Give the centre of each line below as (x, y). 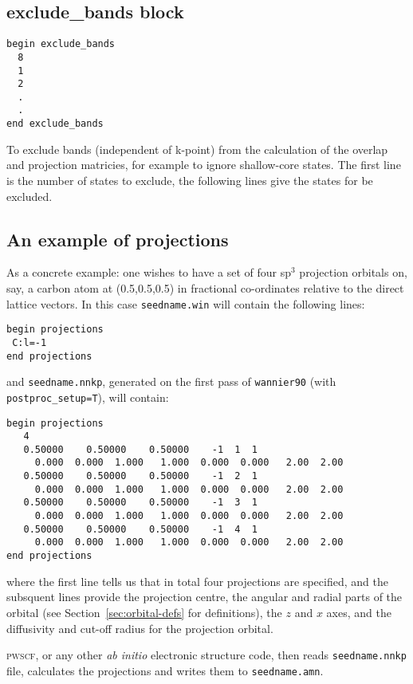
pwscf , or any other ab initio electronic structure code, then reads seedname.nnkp (206, 655)
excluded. (29, 196)
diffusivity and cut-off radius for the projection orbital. (140, 628)
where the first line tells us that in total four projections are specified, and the (197, 581)
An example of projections (118, 239)
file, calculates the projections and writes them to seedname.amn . (165, 670)
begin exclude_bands (61, 44)
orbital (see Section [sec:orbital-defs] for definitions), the (144, 612)
